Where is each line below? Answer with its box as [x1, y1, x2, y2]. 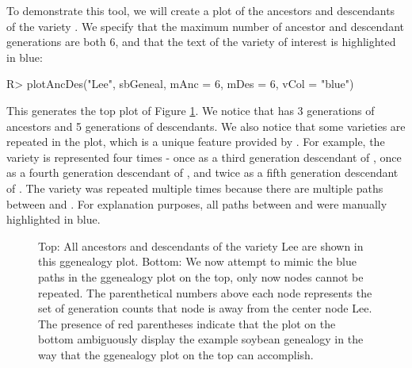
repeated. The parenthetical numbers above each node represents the [38, 284, 372, 301]
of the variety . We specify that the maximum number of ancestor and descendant [6, 17, 404, 34]
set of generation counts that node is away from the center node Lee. [38, 300, 372, 316]
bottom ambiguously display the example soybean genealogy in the [38, 331, 364, 347]
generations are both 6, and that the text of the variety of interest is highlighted [6, 33, 396, 50]
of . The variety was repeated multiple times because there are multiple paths [6, 179, 383, 196]
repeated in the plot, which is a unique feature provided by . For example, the [6, 133, 385, 150]
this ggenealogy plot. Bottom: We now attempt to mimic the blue [38, 253, 357, 270]
